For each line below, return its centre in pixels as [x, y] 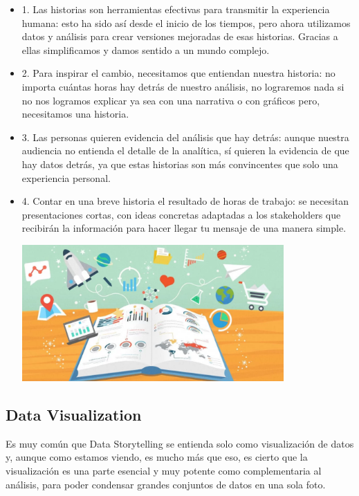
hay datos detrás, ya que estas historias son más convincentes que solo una [180, 164]
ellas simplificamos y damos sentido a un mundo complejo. [146, 49]
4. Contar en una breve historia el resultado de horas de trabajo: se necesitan [185, 201]
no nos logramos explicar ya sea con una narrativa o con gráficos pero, [171, 100]
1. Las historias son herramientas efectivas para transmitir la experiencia [176, 9]
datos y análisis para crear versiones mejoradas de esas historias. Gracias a [180, 36]
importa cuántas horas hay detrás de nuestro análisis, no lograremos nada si [183, 86]
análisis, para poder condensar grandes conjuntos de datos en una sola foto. [166, 484]
